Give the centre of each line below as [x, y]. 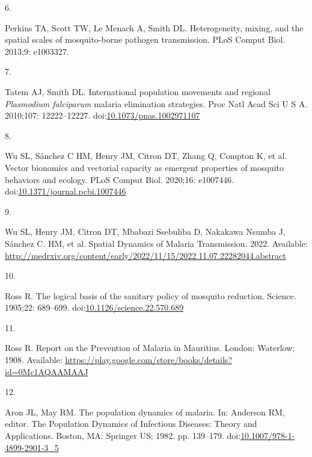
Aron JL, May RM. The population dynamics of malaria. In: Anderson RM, [145, 412]
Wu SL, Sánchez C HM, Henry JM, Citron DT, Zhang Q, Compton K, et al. [146, 156]
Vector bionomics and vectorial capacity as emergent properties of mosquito [145, 167]
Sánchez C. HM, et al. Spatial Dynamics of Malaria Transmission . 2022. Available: [156, 243]
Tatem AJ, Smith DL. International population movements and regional [138, 91]
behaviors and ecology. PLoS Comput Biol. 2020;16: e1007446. [120, 179]
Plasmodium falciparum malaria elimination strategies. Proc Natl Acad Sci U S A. [156, 103]
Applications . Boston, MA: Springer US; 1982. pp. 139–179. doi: [123, 436]
